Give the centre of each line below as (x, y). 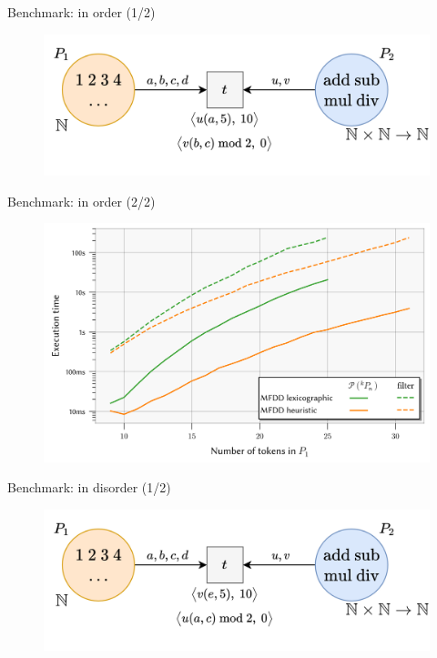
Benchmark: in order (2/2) (81, 201)
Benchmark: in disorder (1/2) (89, 487)
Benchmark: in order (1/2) (81, 12)
